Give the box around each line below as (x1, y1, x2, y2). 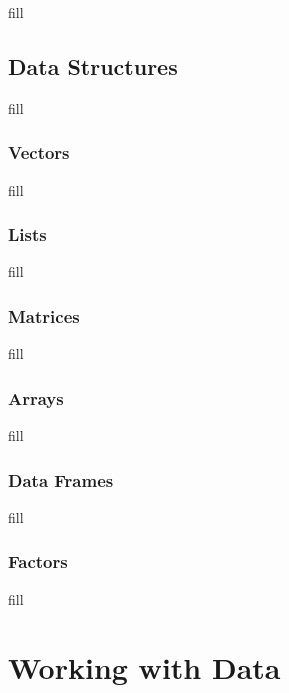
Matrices (8, 303, 80, 328)
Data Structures (8, 50, 178, 81)
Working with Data (8, 647, 281, 688)
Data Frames (8, 467, 114, 492)
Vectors (8, 140, 70, 165)
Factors (8, 549, 68, 574)
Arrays (8, 385, 64, 410)
